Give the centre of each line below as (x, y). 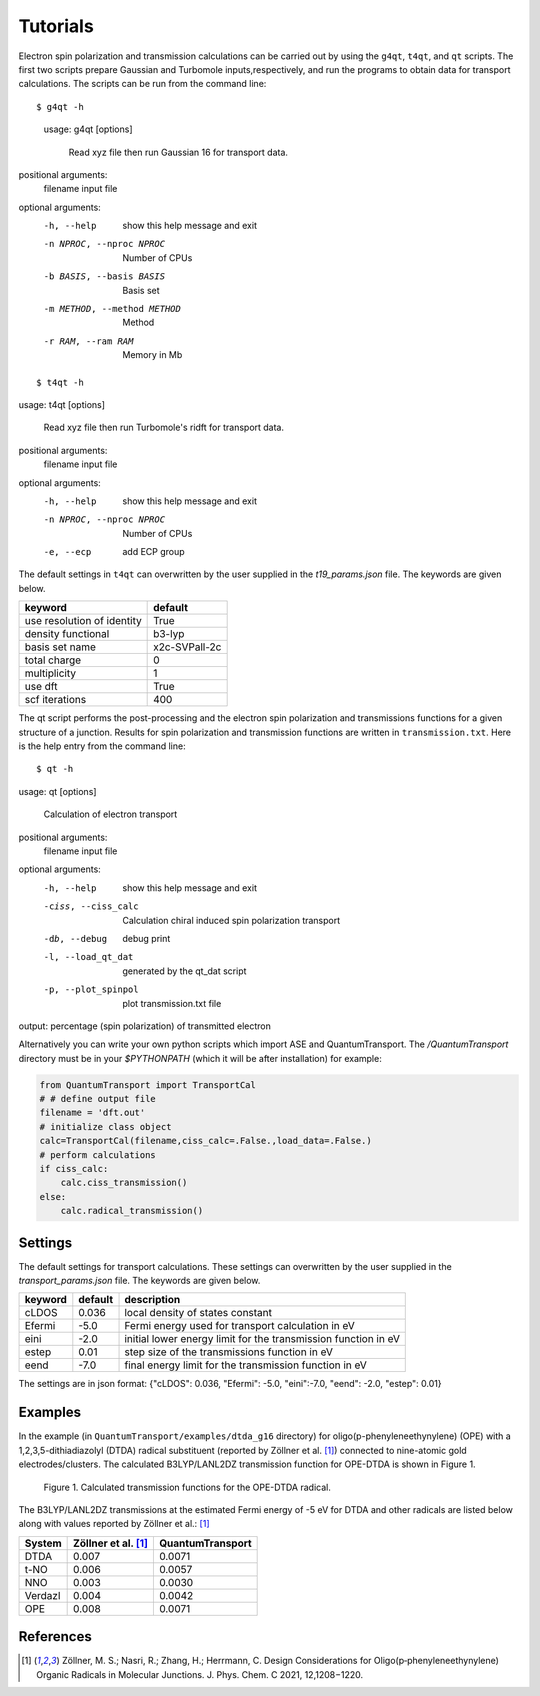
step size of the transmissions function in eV (229, 1352)
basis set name (60, 647)
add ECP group (153, 552)
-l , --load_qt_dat (88, 957)
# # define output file (98, 1099)
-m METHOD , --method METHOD (112, 309)
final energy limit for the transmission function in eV (245, 1365)
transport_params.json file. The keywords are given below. (139, 1281)
